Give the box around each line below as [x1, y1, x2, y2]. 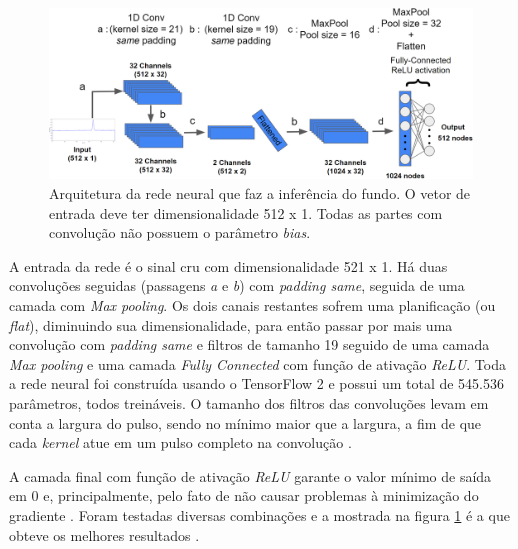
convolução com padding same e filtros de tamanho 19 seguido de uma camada [9, 334, 490, 355]
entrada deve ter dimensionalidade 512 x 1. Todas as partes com [49, 202, 443, 223]
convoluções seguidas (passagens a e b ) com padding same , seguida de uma [9, 275, 465, 296]
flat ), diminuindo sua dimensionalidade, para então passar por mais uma [9, 314, 453, 335]
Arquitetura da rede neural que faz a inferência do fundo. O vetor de [49, 183, 471, 204]
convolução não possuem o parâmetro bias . [49, 222, 311, 243]
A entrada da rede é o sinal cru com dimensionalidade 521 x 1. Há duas [9, 255, 448, 276]
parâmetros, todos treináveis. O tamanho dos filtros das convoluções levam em [9, 392, 489, 413]
